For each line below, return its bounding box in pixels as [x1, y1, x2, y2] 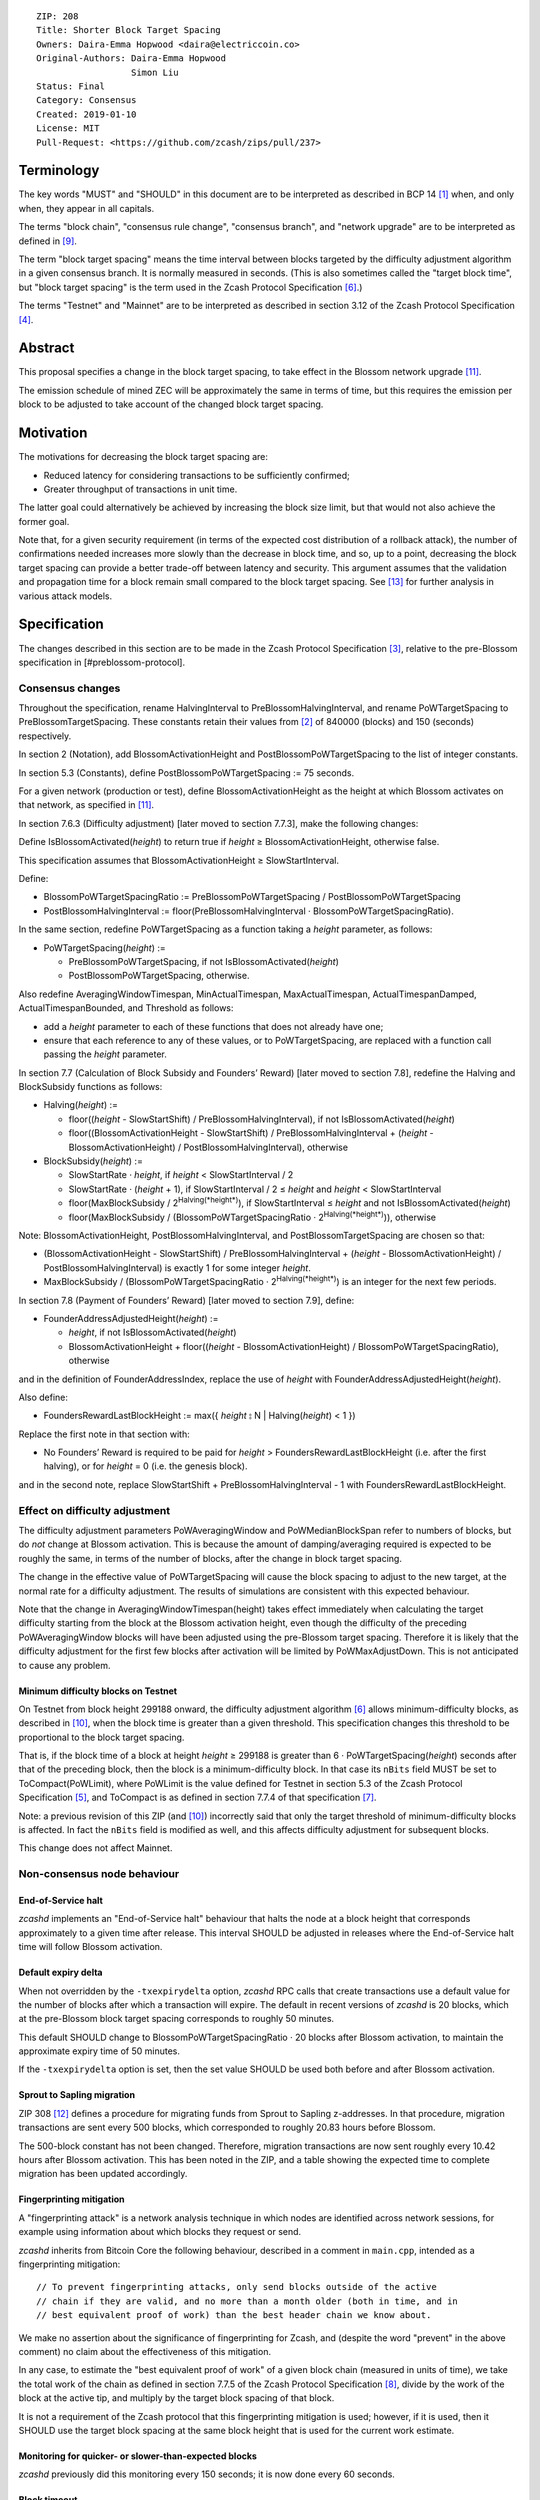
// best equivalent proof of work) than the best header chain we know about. [36, 2310, 432, 2321]
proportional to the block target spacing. [18, 1731, 185, 1743]
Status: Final [36, 80, 105, 92]
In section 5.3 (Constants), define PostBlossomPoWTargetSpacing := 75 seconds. [18, 766, 355, 779]
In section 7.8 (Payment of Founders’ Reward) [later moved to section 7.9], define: [18, 1294, 355, 1306]
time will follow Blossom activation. [18, 1941, 163, 1953]
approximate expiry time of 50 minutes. [18, 2045, 180, 2057]
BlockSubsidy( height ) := [43, 1155, 144, 1167]
